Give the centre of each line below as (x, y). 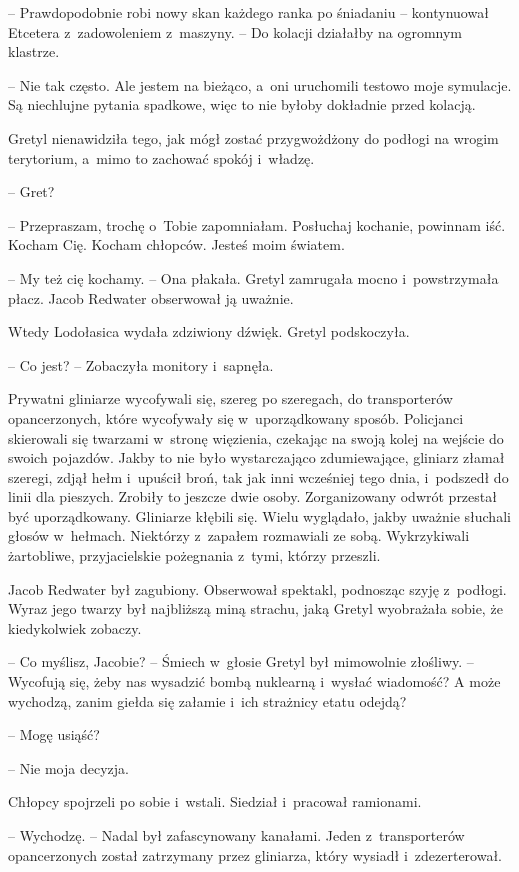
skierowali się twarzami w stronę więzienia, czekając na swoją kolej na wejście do (256, 437)
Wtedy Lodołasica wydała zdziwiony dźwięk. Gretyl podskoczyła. (209, 331)
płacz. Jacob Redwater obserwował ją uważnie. (151, 297)
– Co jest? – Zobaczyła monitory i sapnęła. (141, 364)
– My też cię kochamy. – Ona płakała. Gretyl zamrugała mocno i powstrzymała (253, 277)
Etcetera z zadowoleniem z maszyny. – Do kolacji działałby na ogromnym (235, 31)
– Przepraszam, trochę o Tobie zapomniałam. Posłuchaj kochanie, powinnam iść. (257, 224)
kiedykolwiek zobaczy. (75, 627)
